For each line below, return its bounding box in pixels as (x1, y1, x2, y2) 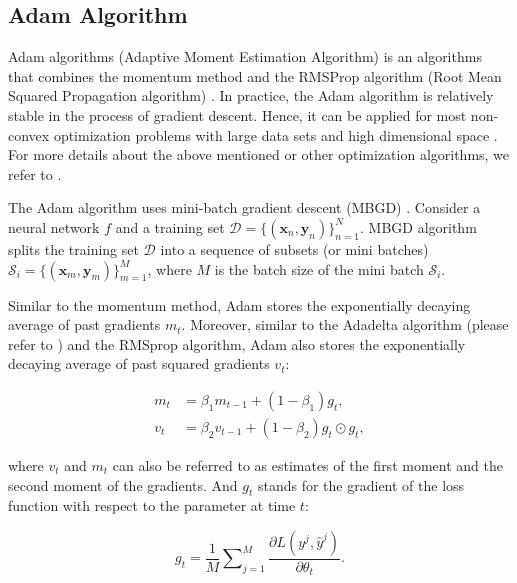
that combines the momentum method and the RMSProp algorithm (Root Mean (8, 65, 502, 86)
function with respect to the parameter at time (8, 495, 296, 516)
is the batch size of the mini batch (214, 258, 424, 279)
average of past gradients (8, 314, 161, 335)
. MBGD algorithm (360, 216, 477, 237)
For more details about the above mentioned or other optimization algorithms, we (8, 144, 510, 165)
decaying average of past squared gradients (8, 353, 270, 374)
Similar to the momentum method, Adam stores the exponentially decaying (8, 294, 471, 315)
